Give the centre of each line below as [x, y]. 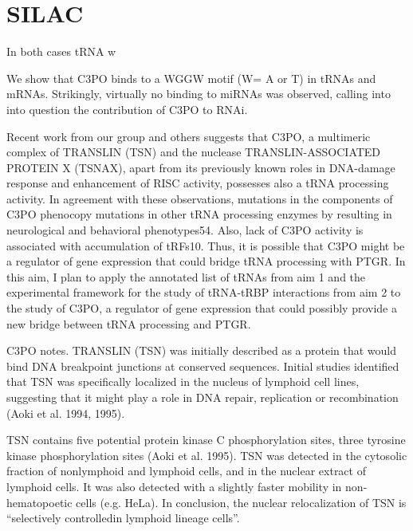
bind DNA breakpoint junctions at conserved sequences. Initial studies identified [203, 366]
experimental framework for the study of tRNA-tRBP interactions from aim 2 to [204, 292]
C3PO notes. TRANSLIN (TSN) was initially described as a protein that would [202, 350]
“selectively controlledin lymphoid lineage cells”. [123, 518]
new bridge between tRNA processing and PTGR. [129, 323]
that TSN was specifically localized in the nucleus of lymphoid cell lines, [183, 382]
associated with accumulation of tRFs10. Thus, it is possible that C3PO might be [206, 245]
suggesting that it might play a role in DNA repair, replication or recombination [203, 397]
